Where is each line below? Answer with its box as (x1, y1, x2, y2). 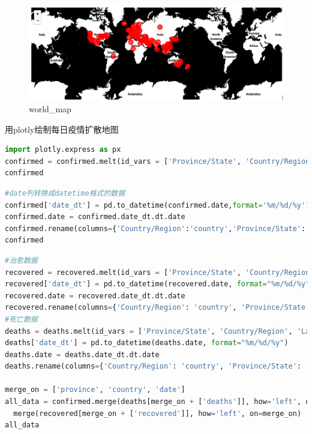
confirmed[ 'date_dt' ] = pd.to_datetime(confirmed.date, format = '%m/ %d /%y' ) (5, 200, 310, 209)
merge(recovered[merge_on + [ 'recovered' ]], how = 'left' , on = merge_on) (13, 409, 302, 418)
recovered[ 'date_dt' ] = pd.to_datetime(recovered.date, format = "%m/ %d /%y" (5, 280, 310, 289)
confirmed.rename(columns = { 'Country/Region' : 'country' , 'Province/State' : (5, 224, 306, 233)
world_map (29, 103, 71, 115)
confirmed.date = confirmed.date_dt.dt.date (5, 212, 185, 222)
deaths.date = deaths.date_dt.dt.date (5, 350, 160, 359)
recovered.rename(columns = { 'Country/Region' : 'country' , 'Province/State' (5, 303, 310, 312)
